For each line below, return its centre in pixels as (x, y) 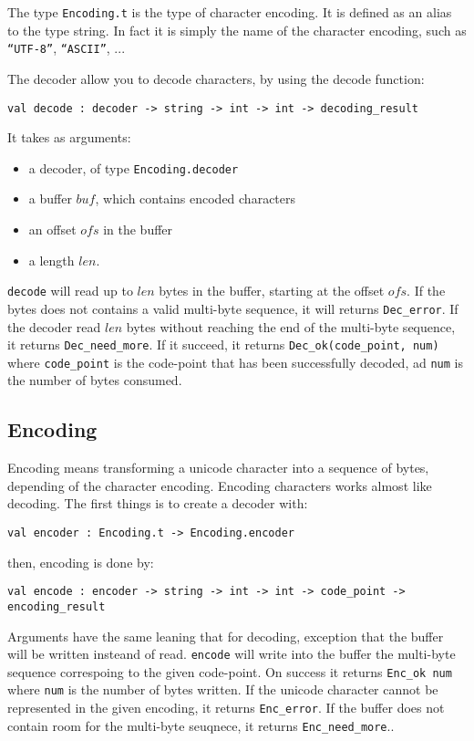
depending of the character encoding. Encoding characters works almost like (220, 485)
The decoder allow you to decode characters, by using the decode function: (216, 78)
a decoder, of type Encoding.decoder (134, 167)
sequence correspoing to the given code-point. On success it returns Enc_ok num (230, 671)
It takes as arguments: (69, 137)
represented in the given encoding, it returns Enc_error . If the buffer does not (226, 708)
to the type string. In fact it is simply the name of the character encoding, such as (237, 30)
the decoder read (54, 326)
